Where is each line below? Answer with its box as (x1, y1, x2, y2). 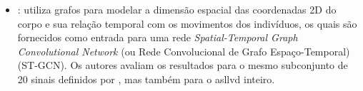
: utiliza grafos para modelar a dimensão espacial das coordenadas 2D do (17, 2, 337, 16)
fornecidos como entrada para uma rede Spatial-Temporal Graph (17, 30, 298, 45)
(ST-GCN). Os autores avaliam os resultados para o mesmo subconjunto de (17, 58, 348, 73)
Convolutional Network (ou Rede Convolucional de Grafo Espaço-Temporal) (17, 43, 350, 58)
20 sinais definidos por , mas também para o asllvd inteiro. (17, 71, 275, 86)
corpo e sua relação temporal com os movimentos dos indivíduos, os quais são (17, 16, 357, 31)
